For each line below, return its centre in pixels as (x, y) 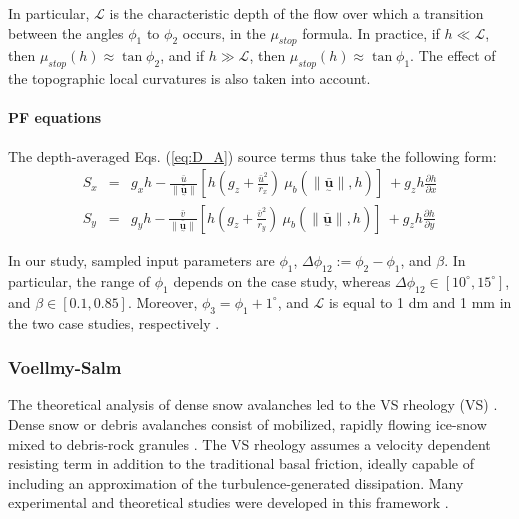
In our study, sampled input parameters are (141, 260)
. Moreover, (162, 301)
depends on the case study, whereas (282, 280)
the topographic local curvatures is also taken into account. (189, 78)
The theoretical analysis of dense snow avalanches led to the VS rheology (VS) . (253, 404)
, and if (182, 55)
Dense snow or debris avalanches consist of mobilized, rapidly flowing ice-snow (247, 423)
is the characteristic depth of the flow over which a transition (296, 13)
